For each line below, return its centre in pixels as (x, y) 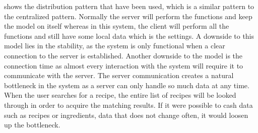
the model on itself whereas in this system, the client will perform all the (117, 26)
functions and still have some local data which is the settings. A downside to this (129, 36)
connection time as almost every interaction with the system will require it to (124, 65)
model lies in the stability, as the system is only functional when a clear (115, 46)
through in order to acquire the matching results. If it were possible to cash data (128, 105)
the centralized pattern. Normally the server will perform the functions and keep (128, 16)
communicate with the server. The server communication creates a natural (119, 75)
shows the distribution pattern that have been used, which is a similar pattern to (129, 6)
